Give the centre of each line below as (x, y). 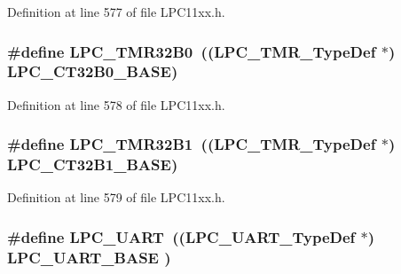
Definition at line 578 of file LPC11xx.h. (116, 104)
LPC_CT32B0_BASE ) (93, 71)
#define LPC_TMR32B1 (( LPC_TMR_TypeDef (192, 144)
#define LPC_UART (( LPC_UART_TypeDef (181, 236)
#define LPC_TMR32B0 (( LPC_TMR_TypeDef (192, 51)
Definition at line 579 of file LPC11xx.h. (116, 197)
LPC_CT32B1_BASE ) (93, 164)
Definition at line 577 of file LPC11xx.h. (116, 12)
